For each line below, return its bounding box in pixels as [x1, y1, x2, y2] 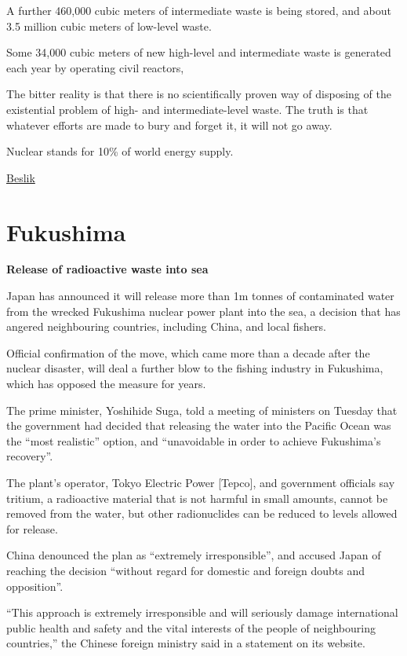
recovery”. [6, 448, 53, 464]
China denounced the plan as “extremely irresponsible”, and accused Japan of [6, 547, 381, 563]
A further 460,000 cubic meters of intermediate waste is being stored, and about [6, 2, 391, 18]
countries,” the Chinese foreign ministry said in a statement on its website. [6, 635, 365, 651]
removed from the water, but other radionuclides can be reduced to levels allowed [6, 505, 398, 522]
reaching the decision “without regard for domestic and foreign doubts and [6, 562, 365, 578]
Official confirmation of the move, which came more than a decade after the [6, 344, 370, 361]
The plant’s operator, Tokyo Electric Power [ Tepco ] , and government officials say [6, 475, 395, 490]
